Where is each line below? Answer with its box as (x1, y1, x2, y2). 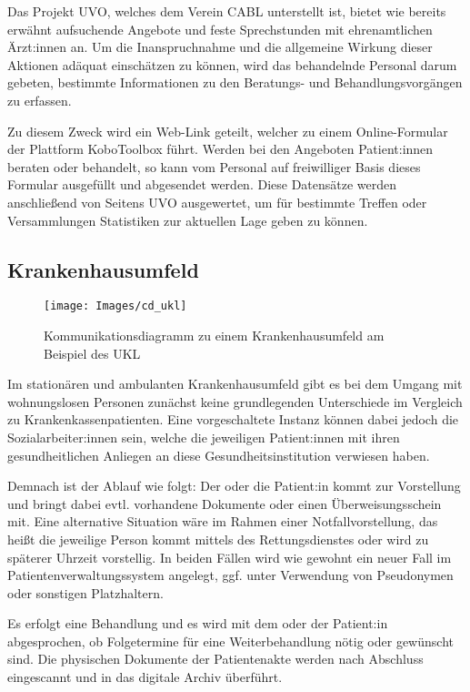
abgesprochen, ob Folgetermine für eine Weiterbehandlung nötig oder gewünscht (7, 631, 454, 650)
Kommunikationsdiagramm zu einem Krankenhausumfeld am (44, 325, 385, 344)
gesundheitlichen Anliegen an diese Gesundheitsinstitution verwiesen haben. (7, 445, 430, 464)
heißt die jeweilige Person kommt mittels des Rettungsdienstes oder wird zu (7, 529, 429, 548)
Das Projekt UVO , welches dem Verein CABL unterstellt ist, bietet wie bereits (7, 2, 446, 20)
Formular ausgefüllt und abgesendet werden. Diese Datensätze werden (7, 175, 397, 194)
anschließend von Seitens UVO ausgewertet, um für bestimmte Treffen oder (7, 192, 427, 211)
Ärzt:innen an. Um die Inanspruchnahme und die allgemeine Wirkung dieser (7, 37, 433, 56)
